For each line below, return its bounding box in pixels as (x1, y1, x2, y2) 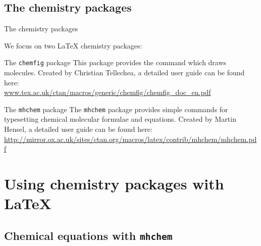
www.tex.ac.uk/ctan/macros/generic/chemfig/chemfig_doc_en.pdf (4, 87, 211, 97)
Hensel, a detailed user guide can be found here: (4, 124, 152, 134)
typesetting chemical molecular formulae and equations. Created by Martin (4, 114, 236, 124)
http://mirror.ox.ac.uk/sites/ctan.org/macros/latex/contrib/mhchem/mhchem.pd (4, 133, 257, 144)
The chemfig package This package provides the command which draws (4, 57, 227, 68)
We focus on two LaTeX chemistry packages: (4, 40, 142, 51)
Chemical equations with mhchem (4, 227, 173, 243)
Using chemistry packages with (4, 173, 224, 194)
